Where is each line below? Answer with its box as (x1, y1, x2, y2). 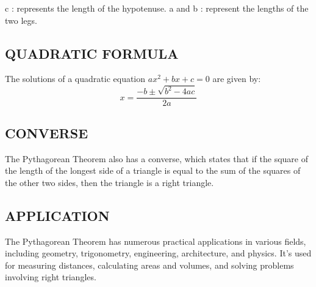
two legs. (5, 13, 37, 26)
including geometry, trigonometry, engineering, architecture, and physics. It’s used (5, 247, 312, 259)
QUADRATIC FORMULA (5, 43, 179, 62)
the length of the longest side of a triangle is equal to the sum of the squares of (5, 164, 301, 177)
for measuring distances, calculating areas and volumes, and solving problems (5, 258, 294, 271)
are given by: (212, 72, 261, 85)
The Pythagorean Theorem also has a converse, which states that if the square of (5, 152, 308, 165)
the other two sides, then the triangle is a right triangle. (5, 176, 214, 188)
